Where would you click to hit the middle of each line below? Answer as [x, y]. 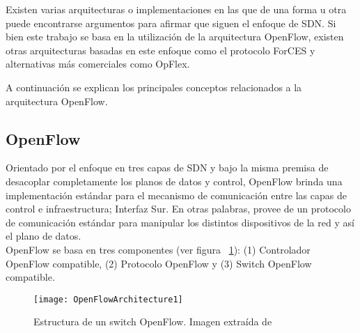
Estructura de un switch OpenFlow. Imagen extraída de [153, 322]
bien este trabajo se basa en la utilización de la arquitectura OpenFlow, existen [175, 37]
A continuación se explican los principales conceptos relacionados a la [154, 87]
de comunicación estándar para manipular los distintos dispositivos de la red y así [180, 222]
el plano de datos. [44, 236]
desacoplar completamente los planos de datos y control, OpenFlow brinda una [174, 181]
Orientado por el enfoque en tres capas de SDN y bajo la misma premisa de [167, 168]
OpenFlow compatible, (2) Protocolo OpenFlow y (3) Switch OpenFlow [159, 263]
